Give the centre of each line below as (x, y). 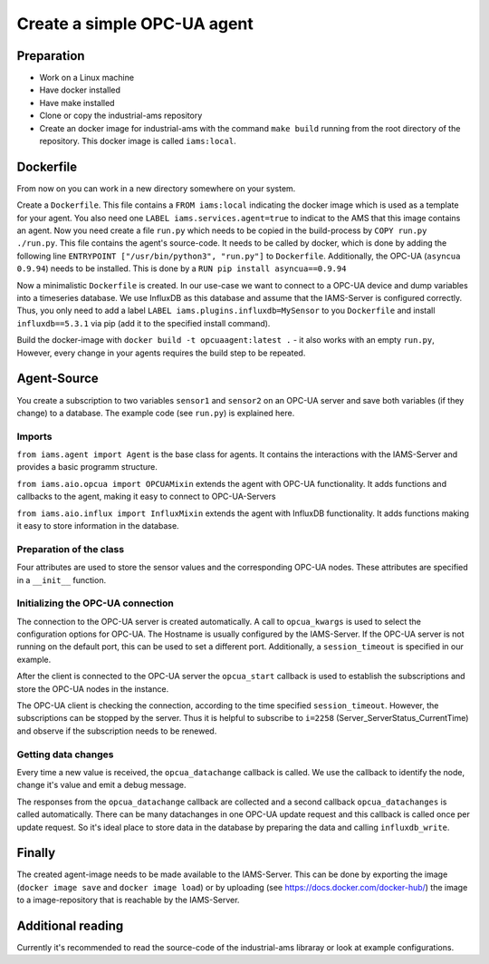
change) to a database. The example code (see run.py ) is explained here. (156, 413)
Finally (36, 853)
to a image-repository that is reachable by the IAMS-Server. (128, 900)
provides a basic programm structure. (87, 467)
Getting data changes (65, 755)
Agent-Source (58, 379)
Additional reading (70, 926)
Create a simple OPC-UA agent (135, 24)
